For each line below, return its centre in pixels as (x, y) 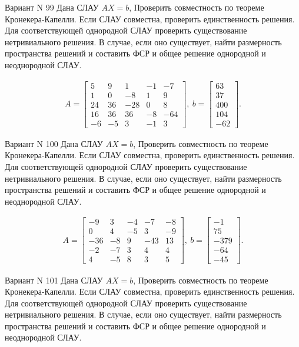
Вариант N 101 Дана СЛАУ (54, 280)
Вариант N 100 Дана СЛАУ (54, 143)
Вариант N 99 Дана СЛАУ (52, 7)
